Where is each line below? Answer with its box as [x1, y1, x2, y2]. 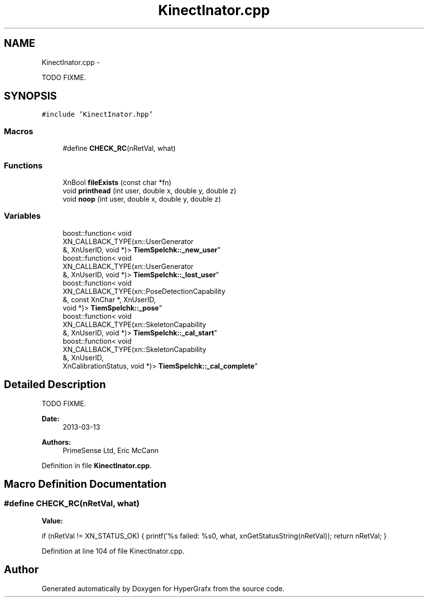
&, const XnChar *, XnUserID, [63, 295, 156, 304]
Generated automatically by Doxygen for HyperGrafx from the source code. [42, 584, 285, 593]
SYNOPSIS [4, 90, 57, 103]
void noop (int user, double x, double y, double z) [63, 194, 221, 203]
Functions [4, 160, 43, 170]
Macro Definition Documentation [4, 477, 167, 490]
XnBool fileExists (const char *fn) [63, 178, 171, 187]
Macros [4, 126, 33, 136]
